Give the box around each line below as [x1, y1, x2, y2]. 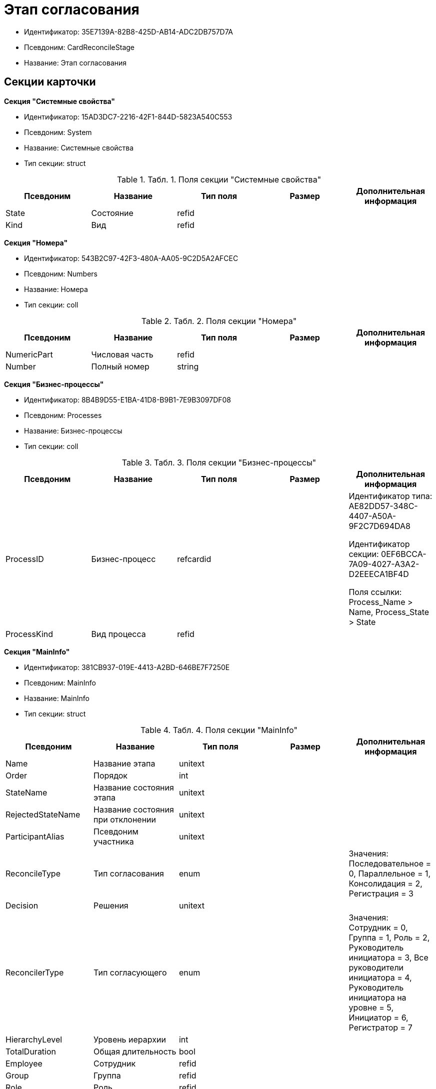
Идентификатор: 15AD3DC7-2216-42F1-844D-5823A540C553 [24, 112, 232, 121]
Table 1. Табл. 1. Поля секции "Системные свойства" [116, 174, 321, 184]
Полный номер [91, 361, 149, 371]
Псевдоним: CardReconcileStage [24, 42, 135, 51]
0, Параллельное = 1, [348, 868, 431, 878]
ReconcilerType [5, 967, 64, 977]
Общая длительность [93, 1046, 176, 1056]
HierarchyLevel [5, 1034, 62, 1044]
